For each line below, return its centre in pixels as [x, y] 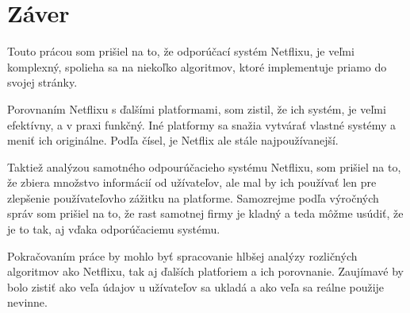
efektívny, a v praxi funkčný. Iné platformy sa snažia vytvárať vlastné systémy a [202, 124]
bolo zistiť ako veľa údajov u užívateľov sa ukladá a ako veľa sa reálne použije [196, 286]
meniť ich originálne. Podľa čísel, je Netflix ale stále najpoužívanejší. [173, 140]
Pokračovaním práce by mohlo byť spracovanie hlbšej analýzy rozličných [182, 255]
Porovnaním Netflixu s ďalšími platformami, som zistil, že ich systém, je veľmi [197, 108]
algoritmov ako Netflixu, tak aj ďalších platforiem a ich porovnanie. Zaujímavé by [205, 271]
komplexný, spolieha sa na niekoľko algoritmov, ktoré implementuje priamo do [197, 66]
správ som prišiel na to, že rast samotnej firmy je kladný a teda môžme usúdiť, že [205, 213]
